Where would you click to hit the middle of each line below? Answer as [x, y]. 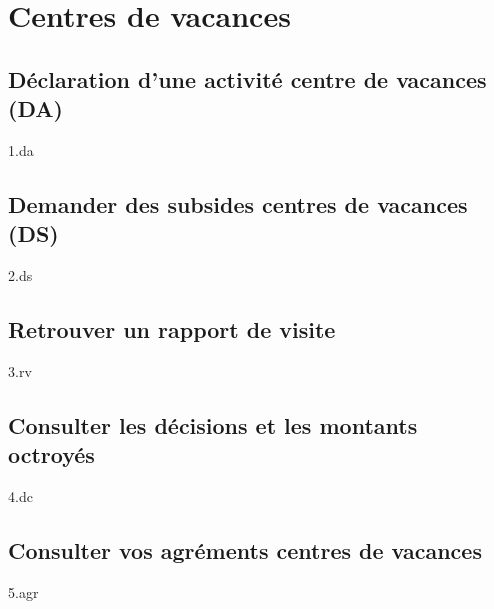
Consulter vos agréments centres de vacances [245, 550]
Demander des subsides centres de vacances [238, 203]
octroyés [51, 454]
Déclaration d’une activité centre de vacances [247, 78]
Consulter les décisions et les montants [213, 424]
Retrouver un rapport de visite [172, 329]
